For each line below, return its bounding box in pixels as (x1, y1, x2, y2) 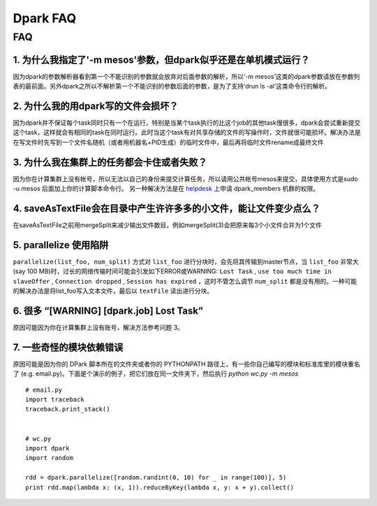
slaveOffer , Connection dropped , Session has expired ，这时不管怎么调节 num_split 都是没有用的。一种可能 (13, 277, 357, 285)
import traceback (25, 396, 84, 404)
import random (25, 454, 73, 462)
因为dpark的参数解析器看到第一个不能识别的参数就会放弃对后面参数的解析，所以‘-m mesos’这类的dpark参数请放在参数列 (13, 72, 360, 80)
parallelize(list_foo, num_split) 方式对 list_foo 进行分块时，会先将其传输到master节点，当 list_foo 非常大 (13, 257, 359, 266)
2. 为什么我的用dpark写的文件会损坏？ (13, 100, 179, 112)
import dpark (25, 445, 70, 452)
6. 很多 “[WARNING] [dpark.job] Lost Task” (13, 305, 204, 316)
